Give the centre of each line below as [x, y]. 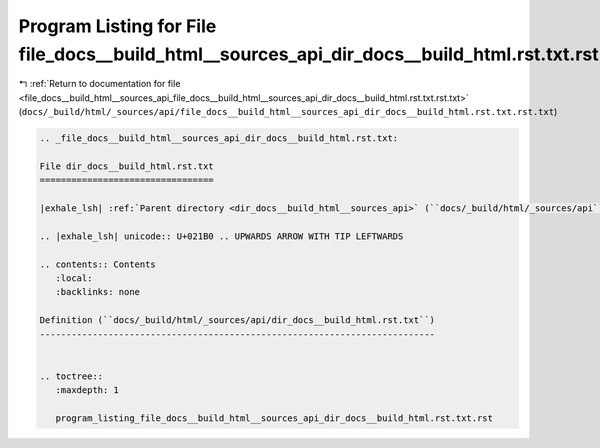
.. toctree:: [71, 376]
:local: [74, 278]
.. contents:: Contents [98, 264]
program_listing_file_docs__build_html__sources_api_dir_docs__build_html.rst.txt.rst [274, 418]
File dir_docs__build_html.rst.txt [126, 166]
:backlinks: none [97, 292]
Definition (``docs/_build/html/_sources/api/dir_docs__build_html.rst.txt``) [237, 320]
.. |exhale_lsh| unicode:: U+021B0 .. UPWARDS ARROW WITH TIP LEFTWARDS [221, 236]
